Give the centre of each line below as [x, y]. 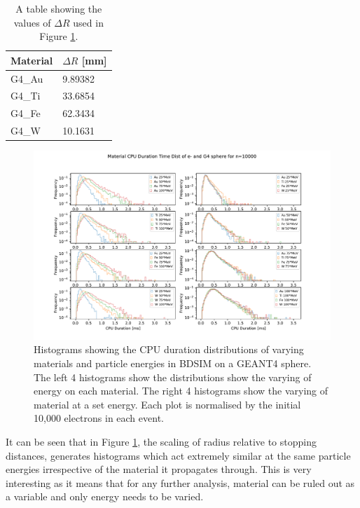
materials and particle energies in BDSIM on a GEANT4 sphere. [173, 363]
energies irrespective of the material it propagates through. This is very [159, 469]
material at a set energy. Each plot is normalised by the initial [167, 404]
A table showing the [59, 8]
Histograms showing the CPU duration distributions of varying [169, 349]
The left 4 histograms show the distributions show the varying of [173, 377]
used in [88, 22]
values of [32, 22]
